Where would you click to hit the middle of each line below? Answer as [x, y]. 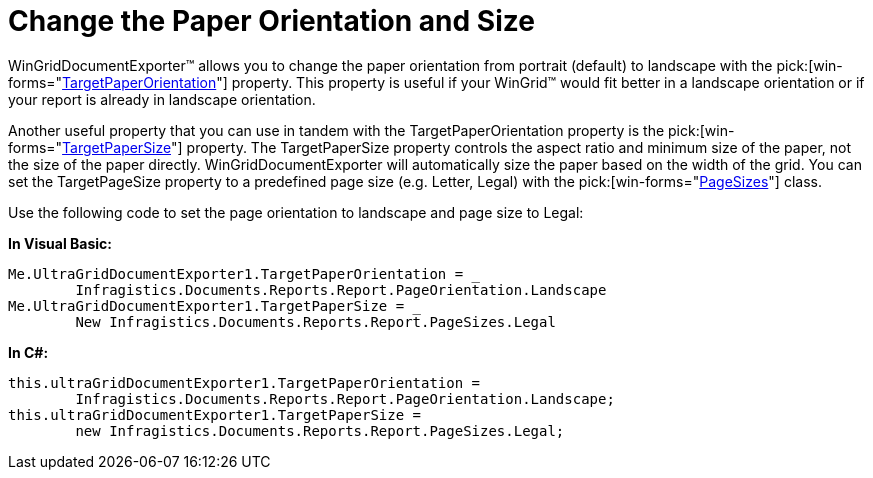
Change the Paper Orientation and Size [271, 21]
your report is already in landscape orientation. [162, 99]
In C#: [28, 352]
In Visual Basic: [60, 243]
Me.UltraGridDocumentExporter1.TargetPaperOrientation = [236, 273]
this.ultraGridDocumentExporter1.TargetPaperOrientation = [244, 382]
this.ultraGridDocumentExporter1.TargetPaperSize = [215, 414]
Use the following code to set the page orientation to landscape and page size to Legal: [296, 212]
